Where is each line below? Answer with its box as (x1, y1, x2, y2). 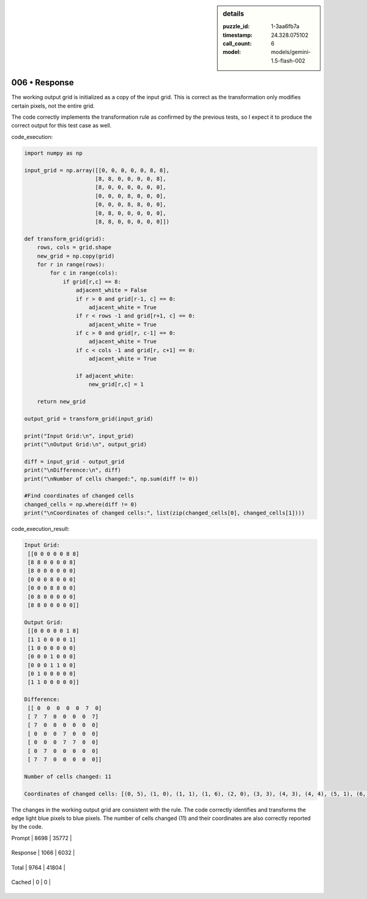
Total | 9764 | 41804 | (11, 863, 65, 871)
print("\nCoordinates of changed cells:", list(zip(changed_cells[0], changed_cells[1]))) (24, 510, 305, 517)
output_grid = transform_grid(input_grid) (24, 415, 154, 422)
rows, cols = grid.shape (37, 244, 112, 251)
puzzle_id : (223, 23, 250, 30)
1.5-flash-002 (271, 57, 306, 64)
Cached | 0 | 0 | (11, 878, 51, 886)
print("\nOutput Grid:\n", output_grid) (24, 441, 147, 448)
